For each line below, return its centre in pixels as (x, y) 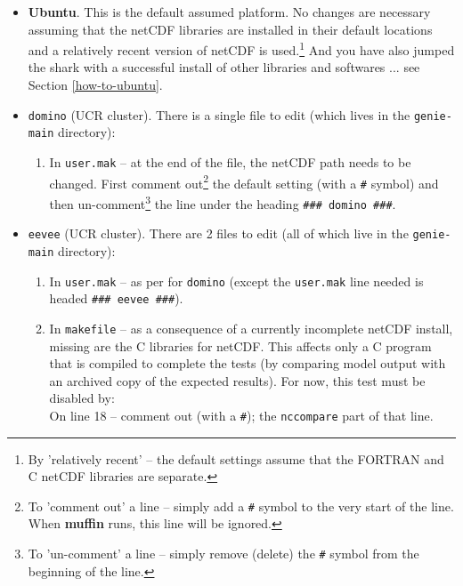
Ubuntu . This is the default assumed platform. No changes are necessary (229, 12)
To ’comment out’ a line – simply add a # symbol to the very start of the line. (241, 506)
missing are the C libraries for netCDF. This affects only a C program (240, 345)
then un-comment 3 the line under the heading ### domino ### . (223, 202)
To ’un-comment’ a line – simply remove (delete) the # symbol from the (223, 553)
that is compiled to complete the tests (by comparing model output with (248, 363)
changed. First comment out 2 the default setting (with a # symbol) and (244, 181)
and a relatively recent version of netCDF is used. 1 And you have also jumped (241, 48)
